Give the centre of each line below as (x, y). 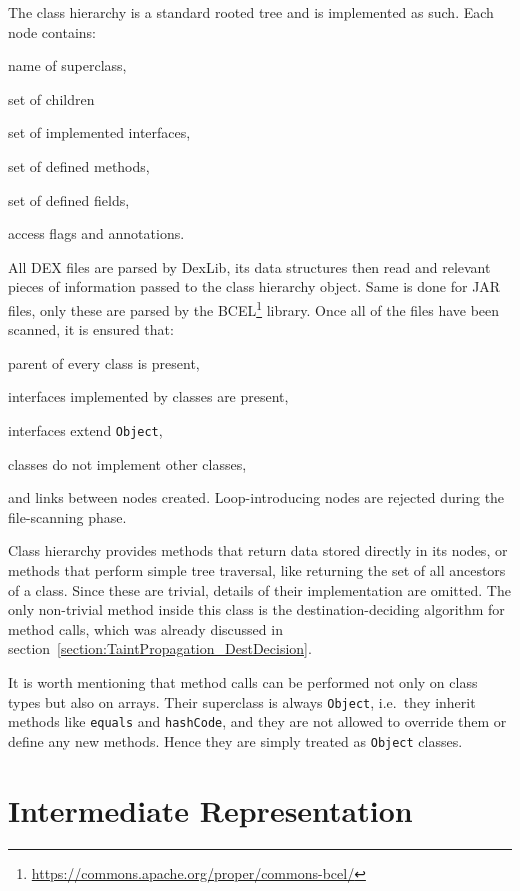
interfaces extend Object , (85, 429)
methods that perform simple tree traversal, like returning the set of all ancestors (257, 570)
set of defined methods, (79, 165)
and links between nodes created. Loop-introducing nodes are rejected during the (256, 497)
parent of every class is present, (104, 362)
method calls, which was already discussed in (145, 628)
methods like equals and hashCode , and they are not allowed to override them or (257, 721)
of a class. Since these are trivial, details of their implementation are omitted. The (259, 589)
